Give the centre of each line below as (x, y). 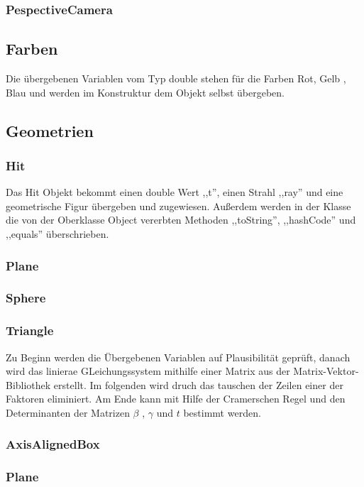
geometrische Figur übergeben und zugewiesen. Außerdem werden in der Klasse (178, 206)
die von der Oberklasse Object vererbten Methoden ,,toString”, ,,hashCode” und (181, 220)
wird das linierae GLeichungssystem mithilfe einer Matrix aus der (148, 371)
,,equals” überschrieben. (57, 234)
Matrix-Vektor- (326, 371)
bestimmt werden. (222, 412)
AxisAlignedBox (53, 444)
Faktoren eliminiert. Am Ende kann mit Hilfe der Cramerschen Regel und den (176, 399)
